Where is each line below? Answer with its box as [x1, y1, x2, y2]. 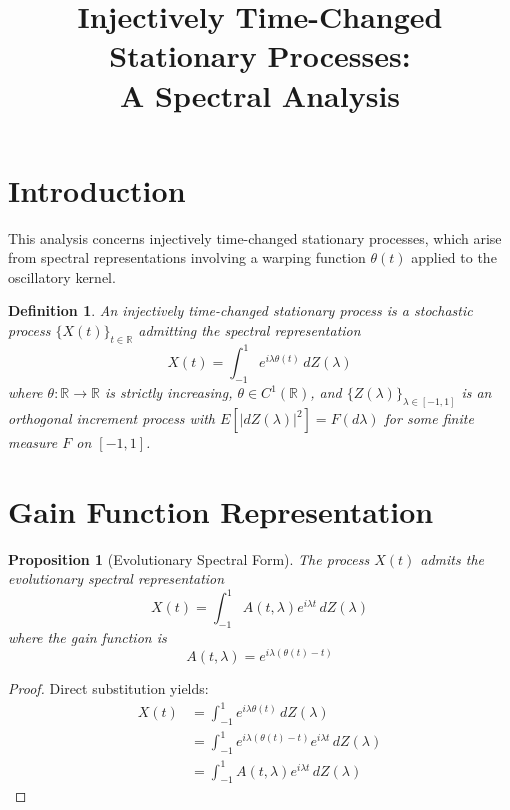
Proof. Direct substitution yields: [8, 677, 209, 698]
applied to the [411, 247, 497, 268]
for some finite [384, 408, 474, 429]
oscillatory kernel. [8, 266, 116, 287]
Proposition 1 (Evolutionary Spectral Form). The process [8, 548, 370, 569]
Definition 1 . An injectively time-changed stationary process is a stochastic [8, 300, 473, 321]
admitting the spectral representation [138, 320, 361, 341]
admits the [420, 548, 484, 569]
